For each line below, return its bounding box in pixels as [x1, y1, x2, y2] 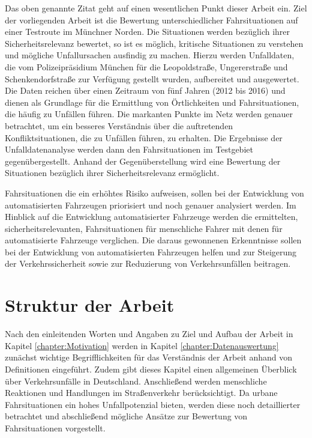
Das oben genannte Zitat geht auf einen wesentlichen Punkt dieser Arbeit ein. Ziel [5, 2, 307, 14]
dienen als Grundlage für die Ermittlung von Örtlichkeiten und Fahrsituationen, [5, 96, 299, 108]
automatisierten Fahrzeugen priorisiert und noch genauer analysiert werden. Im [5, 198, 296, 211]
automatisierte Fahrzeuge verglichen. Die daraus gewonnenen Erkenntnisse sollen [5, 234, 302, 246]
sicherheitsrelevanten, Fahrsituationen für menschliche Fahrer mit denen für [5, 222, 283, 234]
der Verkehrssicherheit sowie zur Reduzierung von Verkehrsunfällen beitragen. [5, 257, 291, 270]
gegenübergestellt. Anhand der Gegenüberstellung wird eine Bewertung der [5, 154, 281, 167]
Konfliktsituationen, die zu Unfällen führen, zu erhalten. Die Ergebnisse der [5, 131, 283, 144]
